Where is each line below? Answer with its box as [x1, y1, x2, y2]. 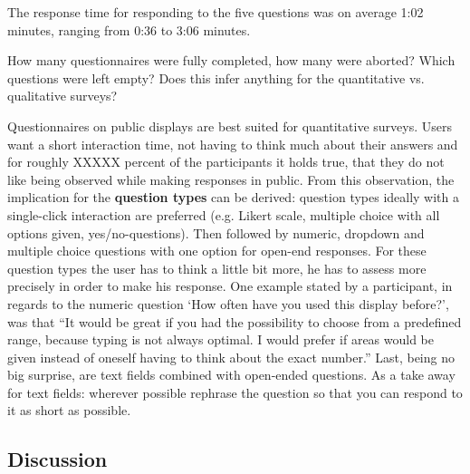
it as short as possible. [7, 401, 131, 420]
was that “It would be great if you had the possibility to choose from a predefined [7, 312, 462, 331]
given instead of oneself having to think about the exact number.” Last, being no [7, 347, 455, 366]
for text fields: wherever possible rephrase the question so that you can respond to [7, 382, 463, 401]
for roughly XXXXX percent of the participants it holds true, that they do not [7, 152, 445, 171]
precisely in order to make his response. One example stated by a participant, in [7, 276, 453, 295]
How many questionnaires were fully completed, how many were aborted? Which [7, 51, 456, 70]
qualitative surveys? [7, 86, 118, 105]
